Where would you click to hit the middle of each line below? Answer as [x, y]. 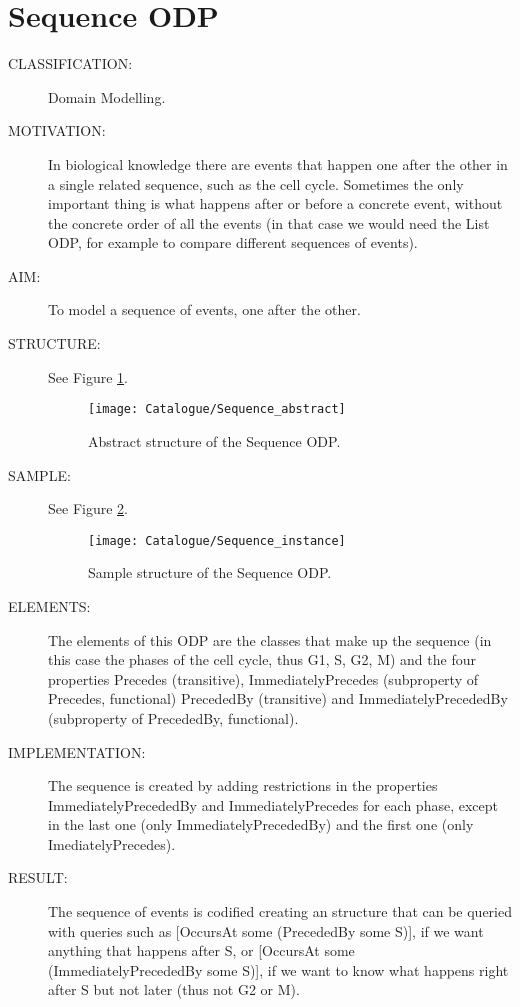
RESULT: [38, 877]
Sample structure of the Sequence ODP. [210, 572]
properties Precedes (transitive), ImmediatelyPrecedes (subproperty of [263, 678]
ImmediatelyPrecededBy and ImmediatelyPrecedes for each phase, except [273, 804]
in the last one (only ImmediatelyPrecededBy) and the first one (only [261, 824]
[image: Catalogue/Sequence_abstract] [217, 409]
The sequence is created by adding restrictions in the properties [243, 785]
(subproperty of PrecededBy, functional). [173, 717]
